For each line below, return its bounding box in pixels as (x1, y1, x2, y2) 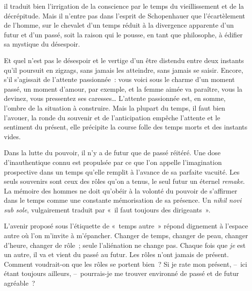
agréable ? (4, 278, 35, 288)
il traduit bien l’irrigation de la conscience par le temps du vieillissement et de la (4, 1, 244, 11)
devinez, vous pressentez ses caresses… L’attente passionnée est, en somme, (4, 93, 226, 103)
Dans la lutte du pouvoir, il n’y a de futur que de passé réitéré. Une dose (4, 147, 221, 158)
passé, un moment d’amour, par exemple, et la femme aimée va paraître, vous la (4, 83, 243, 94)
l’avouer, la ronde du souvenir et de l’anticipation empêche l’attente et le (4, 112, 220, 122)
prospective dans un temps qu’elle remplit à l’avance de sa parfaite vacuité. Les (4, 166, 240, 177)
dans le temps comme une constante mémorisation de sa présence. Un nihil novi (4, 195, 242, 205)
